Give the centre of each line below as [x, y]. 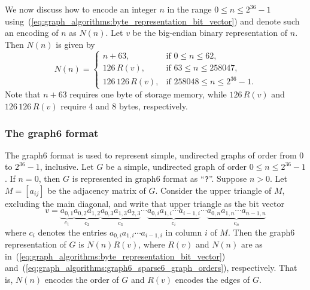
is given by [75, 44]
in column [184, 232]
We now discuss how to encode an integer [81, 9]
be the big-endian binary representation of [210, 33]
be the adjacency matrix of [97, 190]
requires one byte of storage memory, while [148, 94]
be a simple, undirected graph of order [176, 167]
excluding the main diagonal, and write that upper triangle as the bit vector [145, 203]
